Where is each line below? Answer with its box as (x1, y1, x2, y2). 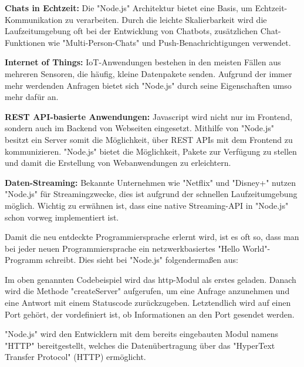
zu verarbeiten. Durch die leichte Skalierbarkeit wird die (65, 13, 267, 25)
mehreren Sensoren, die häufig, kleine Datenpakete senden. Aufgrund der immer (5, 67, 292, 79)
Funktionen (5, 36, 46, 48)
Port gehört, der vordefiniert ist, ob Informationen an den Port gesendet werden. (5, 308, 295, 320)
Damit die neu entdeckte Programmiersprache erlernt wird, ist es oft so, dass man (5, 231, 299, 243)
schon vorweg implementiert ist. (5, 211, 119, 223)
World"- (242, 242, 271, 254)
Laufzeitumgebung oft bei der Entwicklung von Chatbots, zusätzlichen (5, 25, 258, 37)
